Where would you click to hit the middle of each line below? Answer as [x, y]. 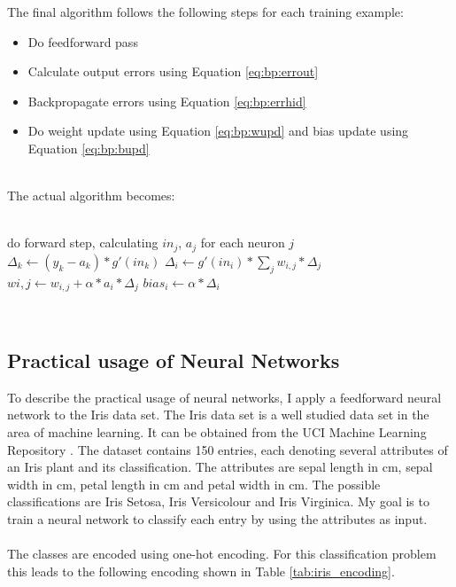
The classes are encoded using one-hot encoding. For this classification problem [222, 554]
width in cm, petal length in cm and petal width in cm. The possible [194, 484]
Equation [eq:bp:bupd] [89, 148]
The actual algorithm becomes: [91, 196]
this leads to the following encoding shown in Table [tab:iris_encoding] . [201, 571]
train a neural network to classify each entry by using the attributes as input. [217, 519]
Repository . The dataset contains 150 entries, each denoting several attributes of [228, 449]
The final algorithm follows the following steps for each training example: [205, 12]
